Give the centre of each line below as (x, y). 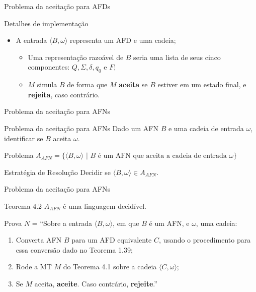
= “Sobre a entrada (62, 223)
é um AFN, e (169, 223)
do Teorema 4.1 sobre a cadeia (110, 267)
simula (47, 84)
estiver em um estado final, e (202, 84)
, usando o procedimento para (205, 240)
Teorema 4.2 (23, 206)
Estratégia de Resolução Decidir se (58, 172)
